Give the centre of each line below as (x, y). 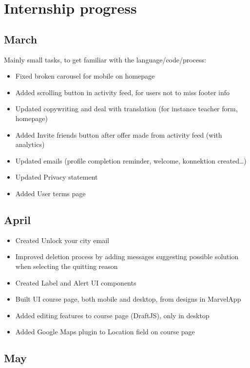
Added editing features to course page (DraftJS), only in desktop (112, 315)
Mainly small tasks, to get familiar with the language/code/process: (105, 59)
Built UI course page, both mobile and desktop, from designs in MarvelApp (128, 299)
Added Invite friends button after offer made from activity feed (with (119, 134)
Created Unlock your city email (62, 240)
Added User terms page (50, 193)
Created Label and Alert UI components (76, 282)
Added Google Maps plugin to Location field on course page (105, 332)
